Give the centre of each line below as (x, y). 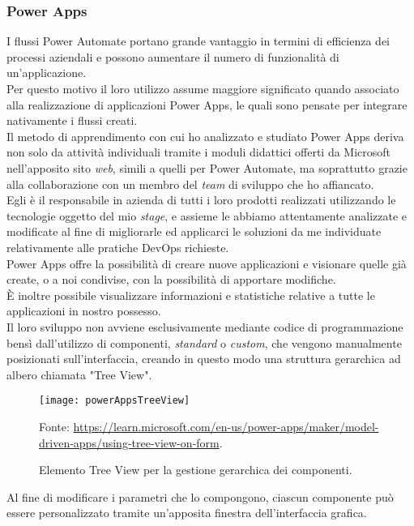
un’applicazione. (47, 73)
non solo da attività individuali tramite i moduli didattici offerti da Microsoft (199, 152)
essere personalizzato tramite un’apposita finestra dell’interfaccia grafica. (187, 513)
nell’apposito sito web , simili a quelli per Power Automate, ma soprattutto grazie (207, 167)
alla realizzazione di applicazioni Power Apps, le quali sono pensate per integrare (207, 104)
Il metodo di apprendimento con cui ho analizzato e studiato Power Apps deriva (205, 136)
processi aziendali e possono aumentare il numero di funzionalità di (173, 56)
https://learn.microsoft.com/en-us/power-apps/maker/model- (226, 426)
